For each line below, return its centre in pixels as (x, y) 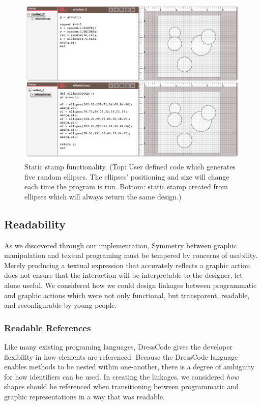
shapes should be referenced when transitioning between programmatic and (121, 386)
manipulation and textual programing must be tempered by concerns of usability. (131, 255)
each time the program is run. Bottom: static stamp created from (126, 186)
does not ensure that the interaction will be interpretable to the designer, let (123, 275)
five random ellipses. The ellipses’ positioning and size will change (127, 176)
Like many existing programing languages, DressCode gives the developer (118, 346)
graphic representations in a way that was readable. (84, 396)
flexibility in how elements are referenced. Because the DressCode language (121, 356)
